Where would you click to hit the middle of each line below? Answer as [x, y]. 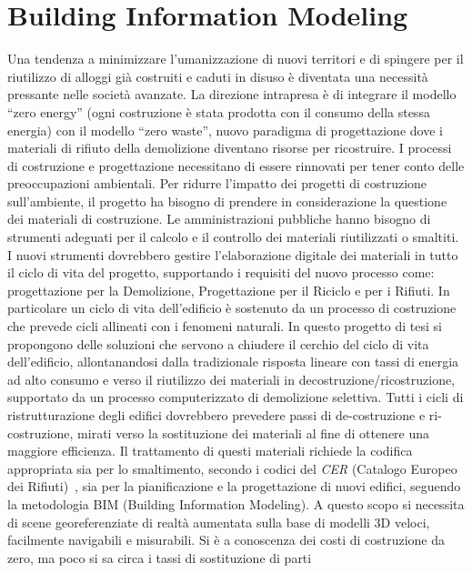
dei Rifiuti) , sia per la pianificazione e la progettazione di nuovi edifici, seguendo [234, 486]
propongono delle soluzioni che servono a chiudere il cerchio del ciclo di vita [218, 343]
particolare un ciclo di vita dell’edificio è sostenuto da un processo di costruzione [232, 308]
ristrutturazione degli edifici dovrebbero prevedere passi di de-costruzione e [216, 415]
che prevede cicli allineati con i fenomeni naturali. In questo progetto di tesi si [225, 326]
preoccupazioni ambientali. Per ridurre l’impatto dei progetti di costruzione [217, 183]
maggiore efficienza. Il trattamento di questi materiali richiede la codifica [210, 451]
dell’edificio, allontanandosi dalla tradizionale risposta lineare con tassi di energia [233, 362]
